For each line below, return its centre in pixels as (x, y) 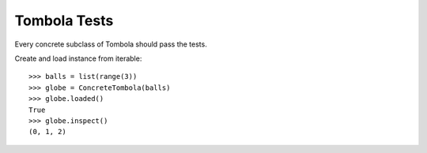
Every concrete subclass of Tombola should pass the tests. (111, 44)
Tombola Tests (64, 21)
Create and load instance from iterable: (78, 58)
